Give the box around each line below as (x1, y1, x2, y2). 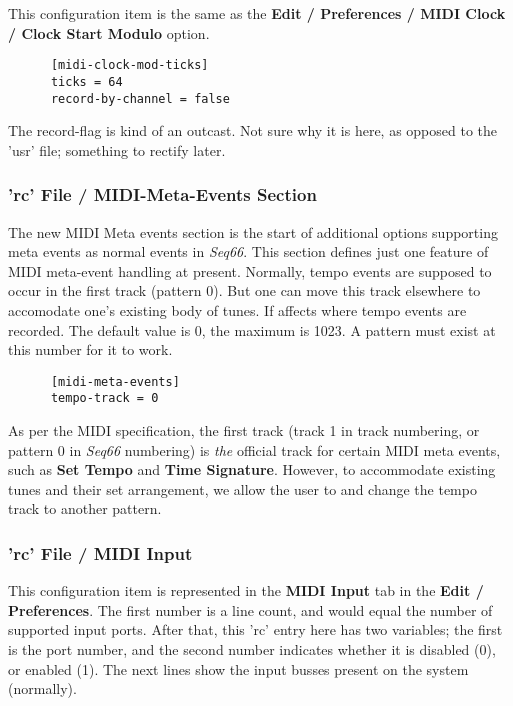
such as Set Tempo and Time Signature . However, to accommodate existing (8, 459, 496, 480)
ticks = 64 (50, 74, 123, 89)
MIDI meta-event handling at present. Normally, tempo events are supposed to (8, 260, 492, 281)
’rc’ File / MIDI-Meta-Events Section (8, 182, 317, 207)
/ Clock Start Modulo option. (8, 22, 210, 43)
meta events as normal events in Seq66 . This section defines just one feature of (8, 241, 489, 262)
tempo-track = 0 (50, 391, 159, 406)
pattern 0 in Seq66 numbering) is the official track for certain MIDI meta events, (8, 439, 501, 460)
